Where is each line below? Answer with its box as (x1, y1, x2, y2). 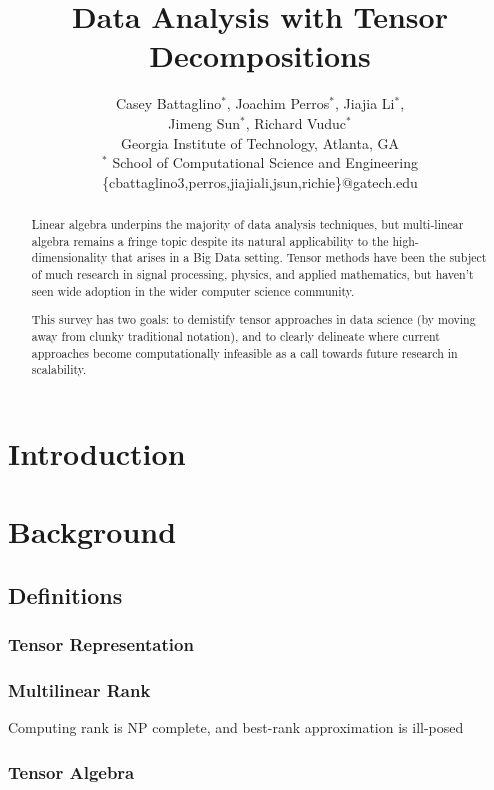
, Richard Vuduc (245, 112, 346, 133)
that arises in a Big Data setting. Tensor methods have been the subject (111, 249, 487, 266)
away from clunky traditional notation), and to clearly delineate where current (31, 327, 440, 344)
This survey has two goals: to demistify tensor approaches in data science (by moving (31, 311, 476, 328)
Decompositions (149, 35, 371, 76)
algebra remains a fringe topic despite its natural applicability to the (31, 232, 389, 249)
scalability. (31, 361, 87, 378)
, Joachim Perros (226, 93, 330, 114)
